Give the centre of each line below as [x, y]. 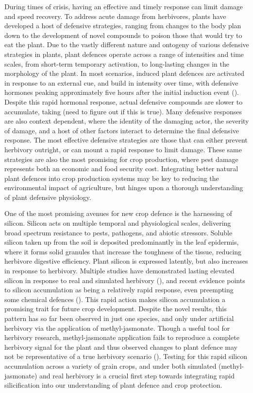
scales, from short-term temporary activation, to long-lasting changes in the [117, 63]
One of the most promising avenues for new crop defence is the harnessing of [118, 213]
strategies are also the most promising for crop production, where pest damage [121, 159]
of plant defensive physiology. [48, 197]
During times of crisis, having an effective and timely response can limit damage [124, 6]
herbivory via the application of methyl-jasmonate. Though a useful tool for [117, 328]
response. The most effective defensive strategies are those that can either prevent [126, 140]
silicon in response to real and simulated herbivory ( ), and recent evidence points [125, 280]
